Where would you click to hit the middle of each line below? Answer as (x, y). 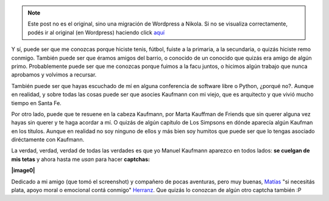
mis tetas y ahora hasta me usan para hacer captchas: (81, 159)
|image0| (23, 171)
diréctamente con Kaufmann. (48, 140)
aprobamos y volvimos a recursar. (54, 75)
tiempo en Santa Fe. (37, 103)
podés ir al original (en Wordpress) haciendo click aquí (96, 32)
